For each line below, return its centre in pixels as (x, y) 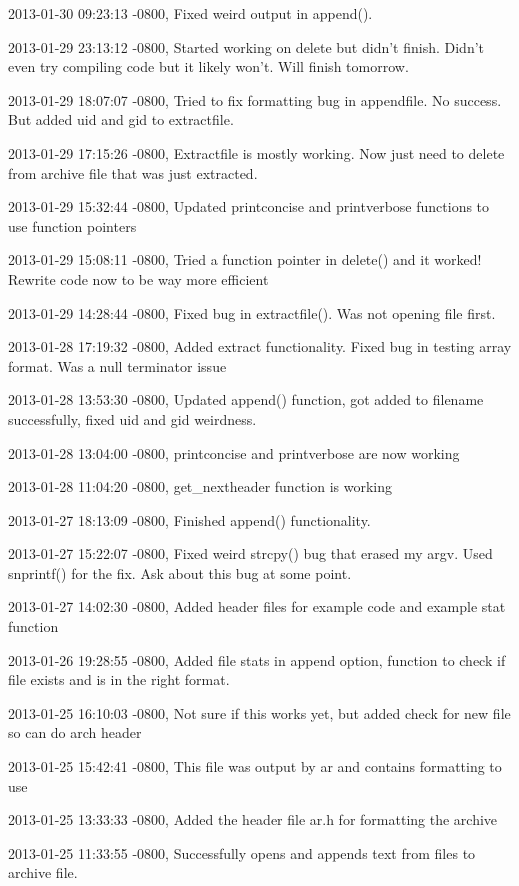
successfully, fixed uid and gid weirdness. (132, 418)
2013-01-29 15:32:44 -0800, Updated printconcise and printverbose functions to (249, 206)
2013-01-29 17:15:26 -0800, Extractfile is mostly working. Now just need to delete (256, 152)
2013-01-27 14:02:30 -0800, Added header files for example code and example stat (257, 606)
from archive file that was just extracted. (133, 172)
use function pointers (72, 225)
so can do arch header (75, 732)
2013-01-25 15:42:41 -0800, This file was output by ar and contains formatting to (255, 766)
